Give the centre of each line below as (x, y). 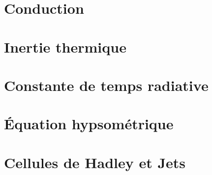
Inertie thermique (65, 46)
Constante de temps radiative (106, 85)
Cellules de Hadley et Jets (95, 162)
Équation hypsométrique (89, 124)
